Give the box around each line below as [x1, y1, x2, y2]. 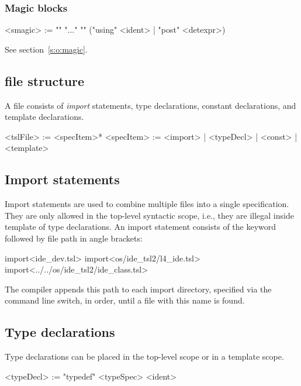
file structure [5, 71, 85, 89]
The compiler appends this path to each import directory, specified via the [5, 282, 272, 295]
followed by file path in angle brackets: [5, 232, 143, 244]
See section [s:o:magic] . [5, 43, 88, 55]
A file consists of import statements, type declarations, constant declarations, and [5, 99, 296, 111]
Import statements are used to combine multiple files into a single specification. [5, 198, 289, 210]
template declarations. [5, 111, 84, 123]
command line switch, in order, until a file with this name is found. [5, 294, 245, 306]
